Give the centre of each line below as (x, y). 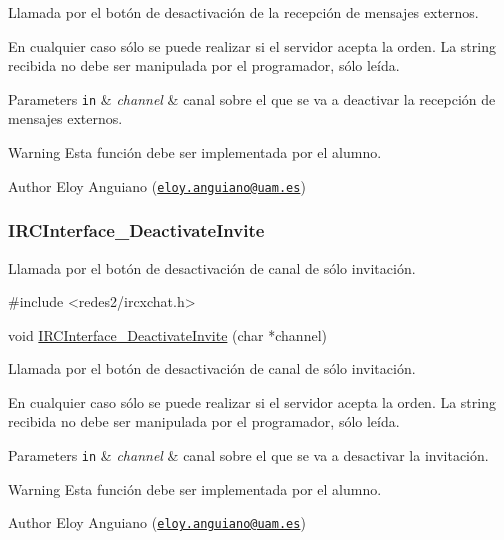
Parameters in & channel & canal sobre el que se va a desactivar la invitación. (248, 455)
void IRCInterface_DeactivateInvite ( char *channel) (167, 334)
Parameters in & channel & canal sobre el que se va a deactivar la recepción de (252, 98)
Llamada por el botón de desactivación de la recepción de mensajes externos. (243, 12)
